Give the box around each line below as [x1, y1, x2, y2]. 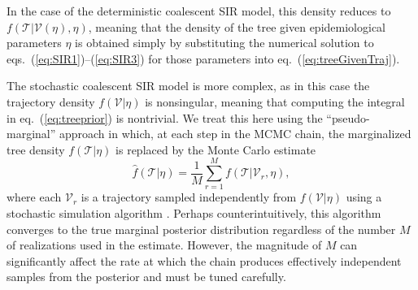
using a [346, 188, 382, 206]
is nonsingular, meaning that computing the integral [145, 93, 405, 110]
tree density [7, 141, 65, 158]
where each [7, 188, 62, 206]
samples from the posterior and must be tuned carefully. [7, 268, 286, 285]
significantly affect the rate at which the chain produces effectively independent [7, 252, 402, 269]
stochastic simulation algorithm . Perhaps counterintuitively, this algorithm [7, 205, 381, 222]
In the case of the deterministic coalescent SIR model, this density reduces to [7, 2, 391, 19]
